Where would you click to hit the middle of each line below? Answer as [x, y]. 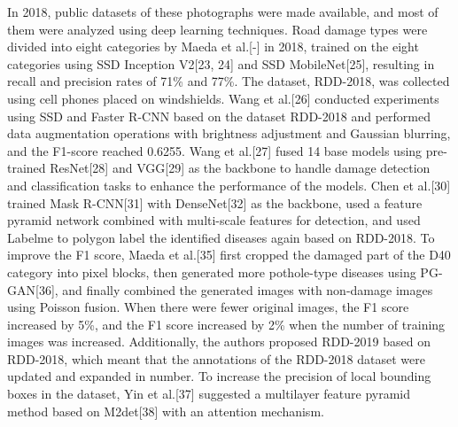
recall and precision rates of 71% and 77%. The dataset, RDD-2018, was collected [229, 81]
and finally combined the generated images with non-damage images [248, 289]
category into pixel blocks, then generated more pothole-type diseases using [212, 272]
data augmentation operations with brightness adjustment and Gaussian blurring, [229, 133]
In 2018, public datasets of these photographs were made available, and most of [223, 12]
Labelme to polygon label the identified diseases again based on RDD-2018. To [221, 237]
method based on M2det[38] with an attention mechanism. [166, 411]
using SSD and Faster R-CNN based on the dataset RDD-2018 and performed [219, 116]
